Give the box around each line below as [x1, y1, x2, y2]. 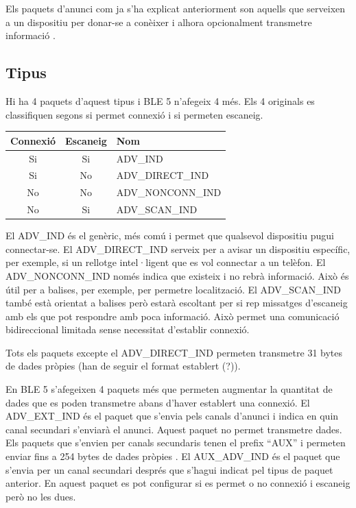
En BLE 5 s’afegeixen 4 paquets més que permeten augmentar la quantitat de [5, 382, 333, 396]
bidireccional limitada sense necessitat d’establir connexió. [5, 322, 250, 337]
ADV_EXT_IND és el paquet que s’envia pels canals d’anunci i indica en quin [5, 409, 339, 423]
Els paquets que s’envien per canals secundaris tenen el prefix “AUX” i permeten [5, 435, 346, 450]
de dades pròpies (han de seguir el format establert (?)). [5, 359, 241, 373]
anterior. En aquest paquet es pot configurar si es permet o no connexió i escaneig [5, 476, 351, 490]
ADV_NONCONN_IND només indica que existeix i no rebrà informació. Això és [5, 268, 349, 282]
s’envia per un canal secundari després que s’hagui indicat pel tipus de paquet [5, 462, 333, 476]
